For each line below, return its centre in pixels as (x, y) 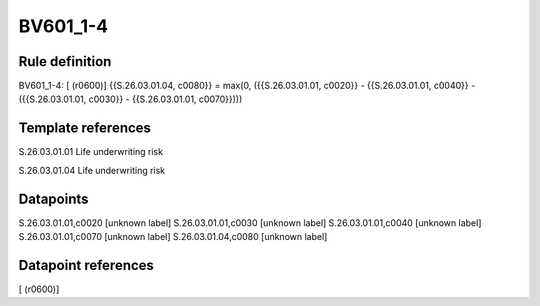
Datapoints (53, 198)
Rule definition (65, 61)
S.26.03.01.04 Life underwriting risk (92, 170)
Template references (85, 128)
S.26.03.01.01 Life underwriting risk (91, 152)
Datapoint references (86, 265)
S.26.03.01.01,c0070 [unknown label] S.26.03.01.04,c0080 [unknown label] (173, 237)
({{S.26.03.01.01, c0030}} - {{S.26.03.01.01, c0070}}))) (130, 99)
